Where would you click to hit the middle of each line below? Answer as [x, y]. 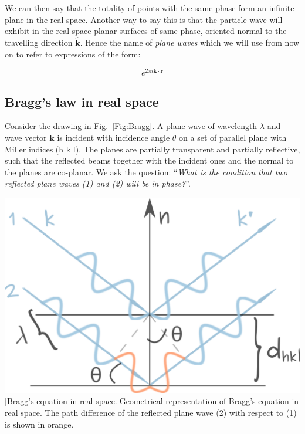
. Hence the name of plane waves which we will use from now [190, 42]
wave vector [26, 138]
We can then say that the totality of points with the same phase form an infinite [150, 8]
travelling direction [39, 42]
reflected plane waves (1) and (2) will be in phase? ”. [98, 183]
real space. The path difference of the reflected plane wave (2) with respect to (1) [151, 412]
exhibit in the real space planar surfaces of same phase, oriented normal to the [146, 31]
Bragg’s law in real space [82, 101]
